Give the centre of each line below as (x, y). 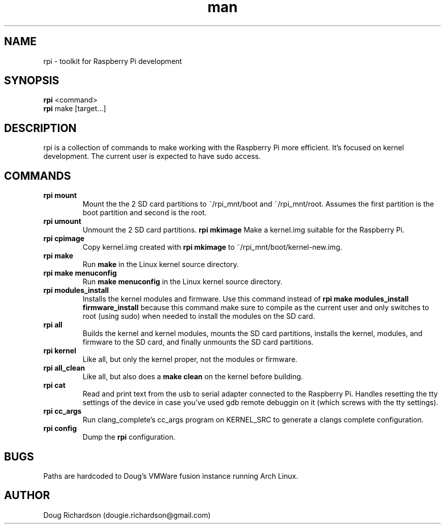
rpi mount (60, 195)
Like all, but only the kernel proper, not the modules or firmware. (190, 359)
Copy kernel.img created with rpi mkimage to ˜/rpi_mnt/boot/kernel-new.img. (212, 247)
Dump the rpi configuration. (129, 437)
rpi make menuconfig (80, 273)
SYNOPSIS (32, 81)
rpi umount (62, 221)
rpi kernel (60, 351)
